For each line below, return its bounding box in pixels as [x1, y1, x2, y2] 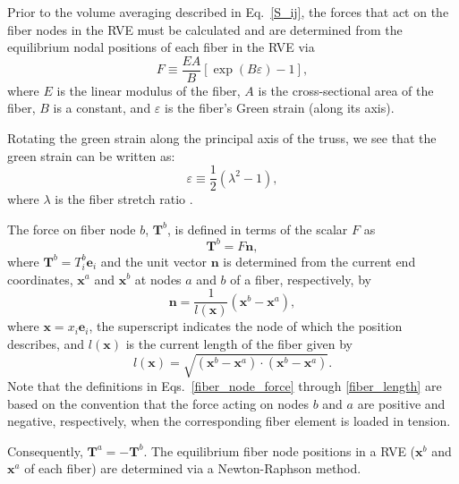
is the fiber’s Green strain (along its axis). [165, 98, 395, 117]
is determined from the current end [223, 251, 416, 270]
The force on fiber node [7, 219, 136, 238]
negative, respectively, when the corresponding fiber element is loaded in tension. [7, 412, 451, 430]
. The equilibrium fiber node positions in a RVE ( [143, 441, 416, 460]
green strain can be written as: [7, 146, 175, 165]
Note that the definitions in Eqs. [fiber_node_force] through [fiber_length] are [7, 376, 442, 395]
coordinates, [7, 269, 73, 288]
